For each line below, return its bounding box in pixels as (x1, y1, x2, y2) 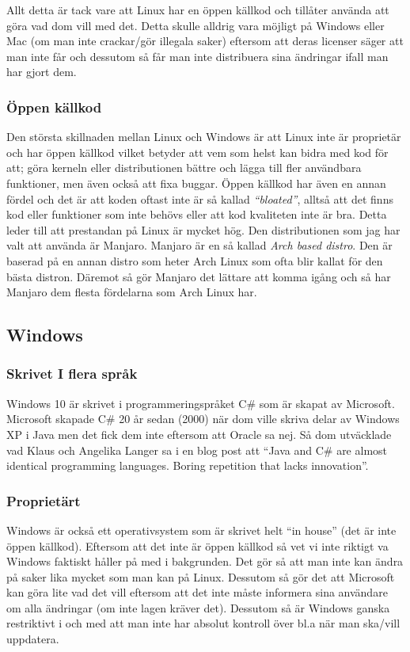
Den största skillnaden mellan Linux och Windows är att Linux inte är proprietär (6, 128, 401, 145)
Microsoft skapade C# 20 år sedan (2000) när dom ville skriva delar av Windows (6, 410, 400, 427)
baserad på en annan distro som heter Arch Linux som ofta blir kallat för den (6, 252, 383, 269)
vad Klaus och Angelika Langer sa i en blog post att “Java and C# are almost (6, 441, 388, 458)
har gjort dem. (6, 63, 77, 80)
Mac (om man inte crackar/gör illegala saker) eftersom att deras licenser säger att (6, 32, 404, 49)
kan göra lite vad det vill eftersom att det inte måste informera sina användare (6, 584, 388, 601)
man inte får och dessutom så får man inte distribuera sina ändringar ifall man (6, 48, 389, 64)
